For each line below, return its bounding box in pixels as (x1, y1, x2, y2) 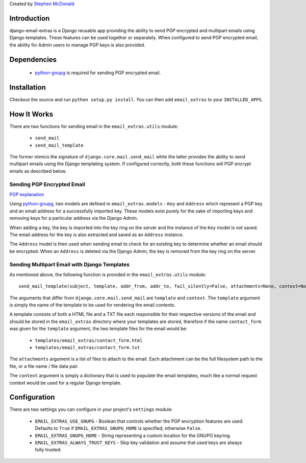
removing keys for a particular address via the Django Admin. (9, 215, 138, 221)
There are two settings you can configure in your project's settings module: (9, 406, 173, 412)
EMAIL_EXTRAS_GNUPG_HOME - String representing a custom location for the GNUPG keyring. (35, 432, 232, 438)
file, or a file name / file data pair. (9, 363, 79, 369)
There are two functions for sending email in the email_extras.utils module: (9, 123, 178, 129)
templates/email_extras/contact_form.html (35, 337, 143, 343)
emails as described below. (9, 168, 67, 174)
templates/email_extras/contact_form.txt (35, 345, 140, 350)
